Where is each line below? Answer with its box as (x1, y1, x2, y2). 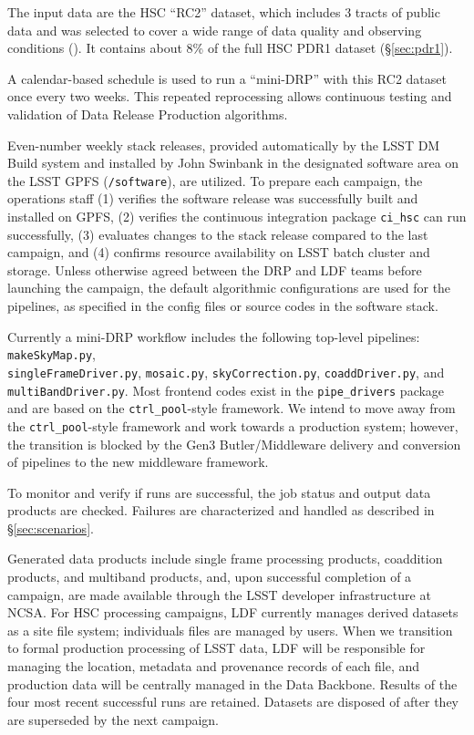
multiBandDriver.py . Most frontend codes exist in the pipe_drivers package (7, 380, 445, 399)
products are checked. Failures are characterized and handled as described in (7, 501, 435, 520)
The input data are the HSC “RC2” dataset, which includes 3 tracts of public (7, 3, 440, 21)
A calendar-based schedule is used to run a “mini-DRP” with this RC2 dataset (7, 68, 447, 88)
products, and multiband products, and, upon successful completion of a (7, 567, 412, 586)
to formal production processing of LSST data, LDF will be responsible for (7, 638, 426, 657)
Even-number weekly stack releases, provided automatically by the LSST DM (7, 135, 440, 154)
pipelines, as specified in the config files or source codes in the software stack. (7, 296, 438, 316)
